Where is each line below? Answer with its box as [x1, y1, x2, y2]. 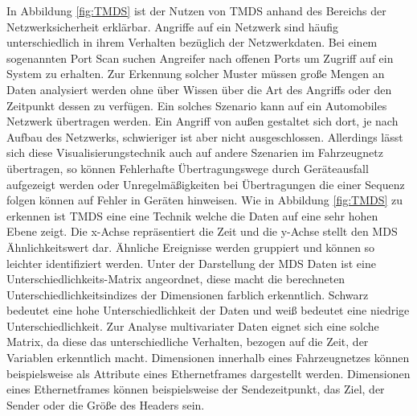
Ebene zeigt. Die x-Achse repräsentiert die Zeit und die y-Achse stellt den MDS [6, 223, 398, 240]
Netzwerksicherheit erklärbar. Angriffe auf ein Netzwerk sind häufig [6, 18, 339, 35]
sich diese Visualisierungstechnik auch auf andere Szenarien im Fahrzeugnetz [6, 144, 383, 161]
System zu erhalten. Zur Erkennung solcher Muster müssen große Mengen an [6, 65, 385, 82]
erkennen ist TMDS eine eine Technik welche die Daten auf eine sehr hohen [6, 207, 378, 224]
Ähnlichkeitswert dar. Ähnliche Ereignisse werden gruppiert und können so [6, 238, 375, 255]
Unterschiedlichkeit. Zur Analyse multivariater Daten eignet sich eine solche [6, 317, 379, 334]
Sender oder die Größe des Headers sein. [6, 396, 205, 413]
